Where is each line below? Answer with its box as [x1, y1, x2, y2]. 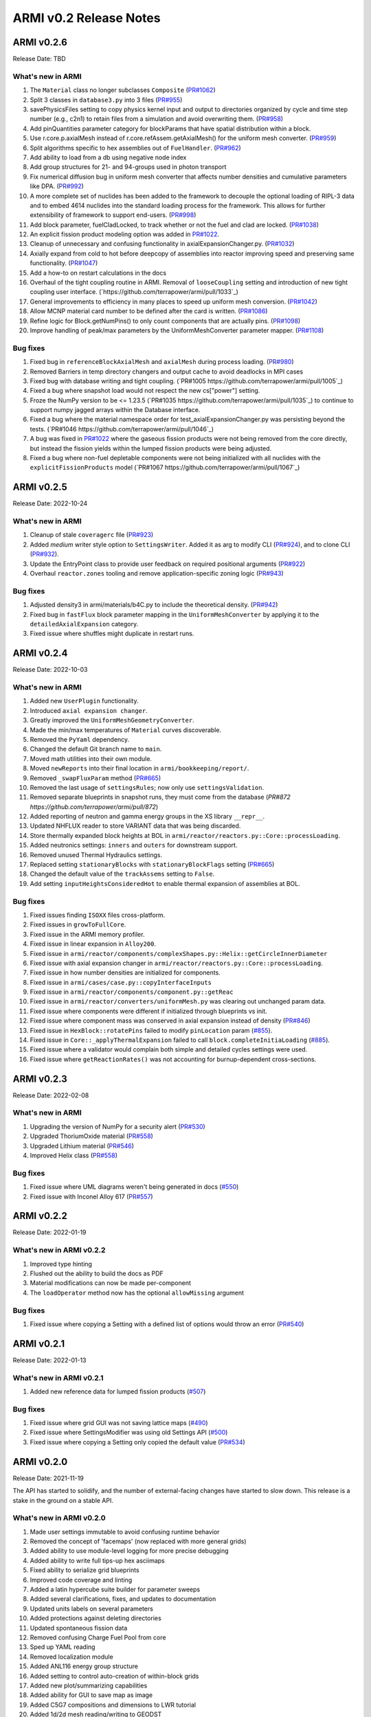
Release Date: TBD [12, 55, 66, 63]
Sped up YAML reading [30, 1643, 95, 1651]
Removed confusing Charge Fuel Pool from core [30, 1633, 166, 1641]
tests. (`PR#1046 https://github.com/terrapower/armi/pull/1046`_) [30, 424, 214, 433]
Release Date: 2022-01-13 [12, 1356, 87, 1364]
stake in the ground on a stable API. [12, 1496, 113, 1504]
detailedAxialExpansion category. [30, 619, 139, 628]
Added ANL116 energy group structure [30, 1662, 139, 1670]
